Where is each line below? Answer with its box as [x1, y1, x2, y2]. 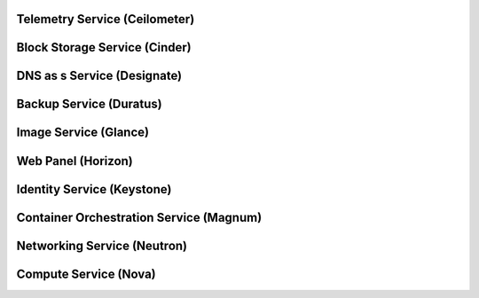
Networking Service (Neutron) [16, 238, 188, 253]
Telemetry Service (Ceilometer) [16, 12, 195, 27]
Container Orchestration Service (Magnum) [16, 209, 263, 225]
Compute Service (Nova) [16, 266, 157, 281]
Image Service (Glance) [16, 125, 150, 140]
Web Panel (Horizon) [16, 153, 133, 169]
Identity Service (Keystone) [16, 182, 172, 197]
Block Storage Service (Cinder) [16, 40, 192, 55]
